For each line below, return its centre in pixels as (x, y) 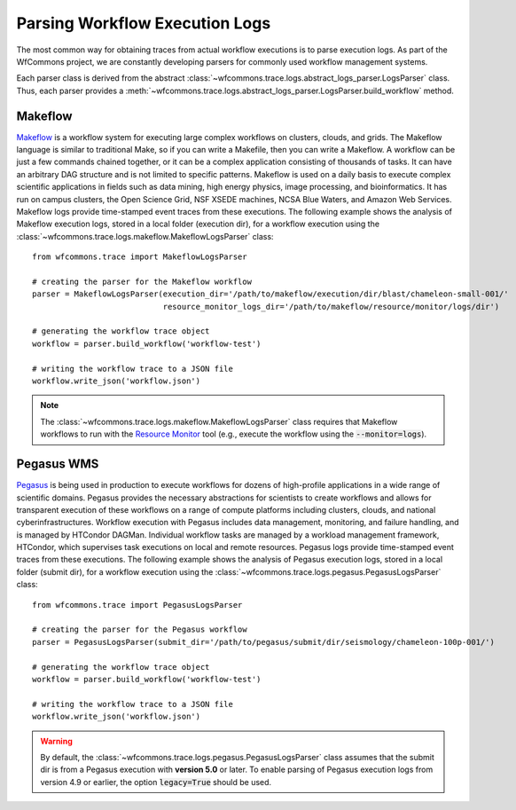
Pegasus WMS (58, 464)
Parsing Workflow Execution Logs (144, 23)
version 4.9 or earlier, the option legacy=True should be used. (156, 782)
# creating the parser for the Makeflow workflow (142, 281)
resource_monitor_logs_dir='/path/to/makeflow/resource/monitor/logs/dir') (331, 307)
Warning (56, 741)
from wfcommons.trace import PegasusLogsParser (137, 605)
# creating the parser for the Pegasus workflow (140, 629)
